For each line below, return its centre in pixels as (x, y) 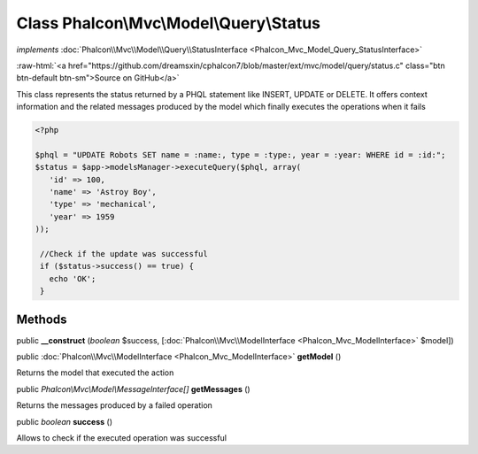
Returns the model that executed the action (95, 373)
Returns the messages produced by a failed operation (114, 405)
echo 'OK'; (73, 278)
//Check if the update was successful (124, 254)
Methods (42, 319)
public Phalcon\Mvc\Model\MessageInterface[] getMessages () (134, 389)
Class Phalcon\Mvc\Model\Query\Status (169, 23)
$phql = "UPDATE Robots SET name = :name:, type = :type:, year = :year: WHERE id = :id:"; (240, 154)
